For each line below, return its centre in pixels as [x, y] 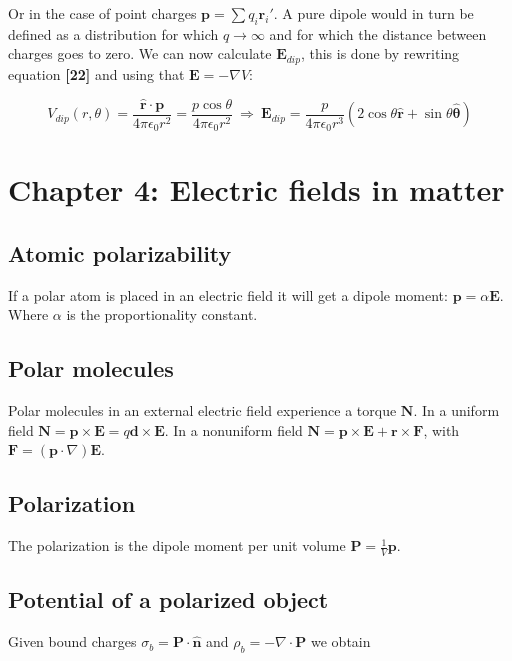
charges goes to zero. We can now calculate [140, 53]
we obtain [341, 641]
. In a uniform [456, 410]
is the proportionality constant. [162, 314]
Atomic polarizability [120, 252]
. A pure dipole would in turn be [373, 13]
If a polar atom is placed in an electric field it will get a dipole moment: [228, 294]
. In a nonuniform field [233, 429]
